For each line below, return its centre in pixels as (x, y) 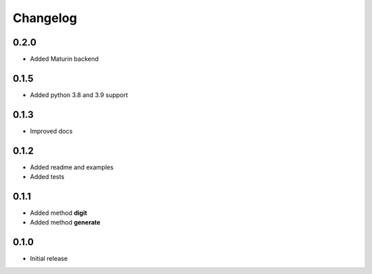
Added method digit (59, 213)
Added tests (47, 177)
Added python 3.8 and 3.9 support (79, 95)
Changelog (45, 18)
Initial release (49, 259)
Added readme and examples (72, 167)
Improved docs (51, 131)
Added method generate (65, 222)
